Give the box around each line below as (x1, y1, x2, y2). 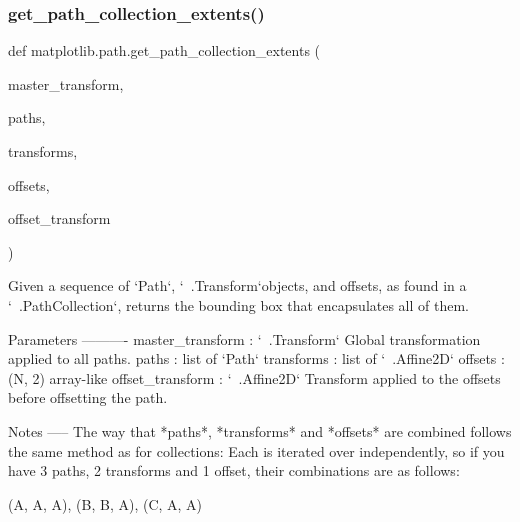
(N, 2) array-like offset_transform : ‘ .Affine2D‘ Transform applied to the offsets (8, 367, 501, 388)
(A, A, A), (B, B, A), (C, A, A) (8, 493, 203, 514)
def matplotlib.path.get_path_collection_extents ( (8, 40, 321, 61)
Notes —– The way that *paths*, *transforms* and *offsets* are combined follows (8, 420, 512, 441)
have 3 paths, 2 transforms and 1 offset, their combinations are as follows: (8, 460, 460, 481)
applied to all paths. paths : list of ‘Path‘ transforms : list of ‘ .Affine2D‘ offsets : (8, 348, 505, 369)
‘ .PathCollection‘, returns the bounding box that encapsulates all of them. (8, 294, 470, 315)
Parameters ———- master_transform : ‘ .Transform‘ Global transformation (8, 328, 481, 349)
